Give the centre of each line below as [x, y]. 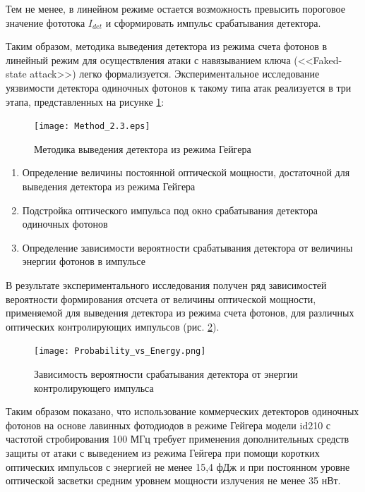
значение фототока [46, 22]
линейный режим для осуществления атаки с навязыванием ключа [148, 60]
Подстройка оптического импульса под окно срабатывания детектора [170, 210]
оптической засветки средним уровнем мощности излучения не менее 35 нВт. [173, 480]
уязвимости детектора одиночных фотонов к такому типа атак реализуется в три [179, 87]
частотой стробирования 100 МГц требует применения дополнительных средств [178, 439]
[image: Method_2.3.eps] [92, 127]
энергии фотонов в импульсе [84, 261]
